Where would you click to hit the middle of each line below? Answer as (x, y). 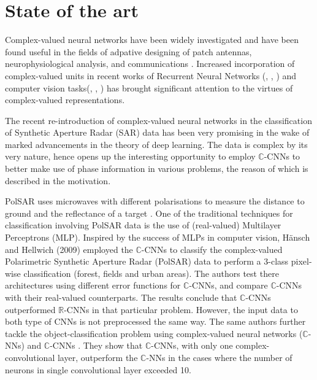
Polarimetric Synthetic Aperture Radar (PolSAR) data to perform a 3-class (147, 261)
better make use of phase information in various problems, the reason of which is (157, 169)
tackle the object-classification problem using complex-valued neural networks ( (154, 333)
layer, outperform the (97, 357)
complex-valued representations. (65, 100)
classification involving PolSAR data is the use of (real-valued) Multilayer (143, 225)
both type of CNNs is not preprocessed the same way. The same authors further (155, 321)
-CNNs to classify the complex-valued (212, 249)
